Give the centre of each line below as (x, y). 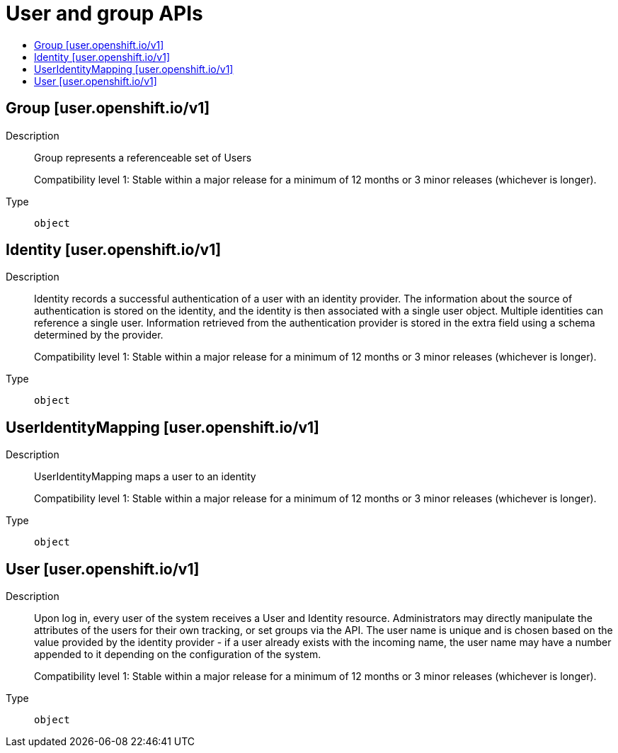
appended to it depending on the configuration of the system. (178, 655)
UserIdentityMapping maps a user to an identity (145, 477)
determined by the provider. (99, 335)
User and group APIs (104, 13)
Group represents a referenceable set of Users (143, 157)
